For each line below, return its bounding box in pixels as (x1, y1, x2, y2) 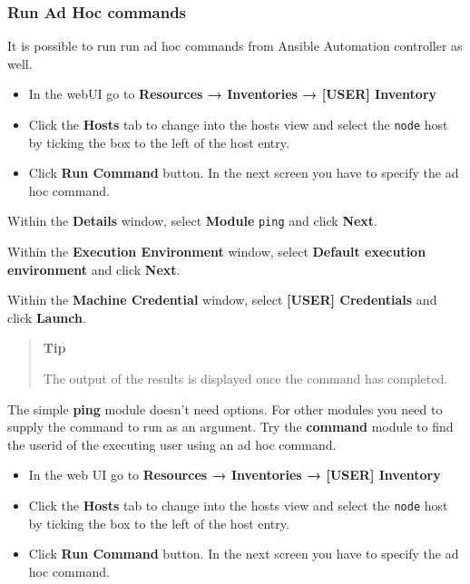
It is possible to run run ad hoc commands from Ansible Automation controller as (7, 36, 463, 55)
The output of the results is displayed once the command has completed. (43, 369, 448, 388)
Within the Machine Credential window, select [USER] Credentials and (7, 290, 437, 309)
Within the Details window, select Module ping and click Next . (7, 211, 378, 230)
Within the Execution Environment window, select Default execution (7, 242, 426, 261)
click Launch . (7, 307, 86, 326)
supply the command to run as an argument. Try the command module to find (7, 417, 454, 436)
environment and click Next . (7, 259, 181, 278)
